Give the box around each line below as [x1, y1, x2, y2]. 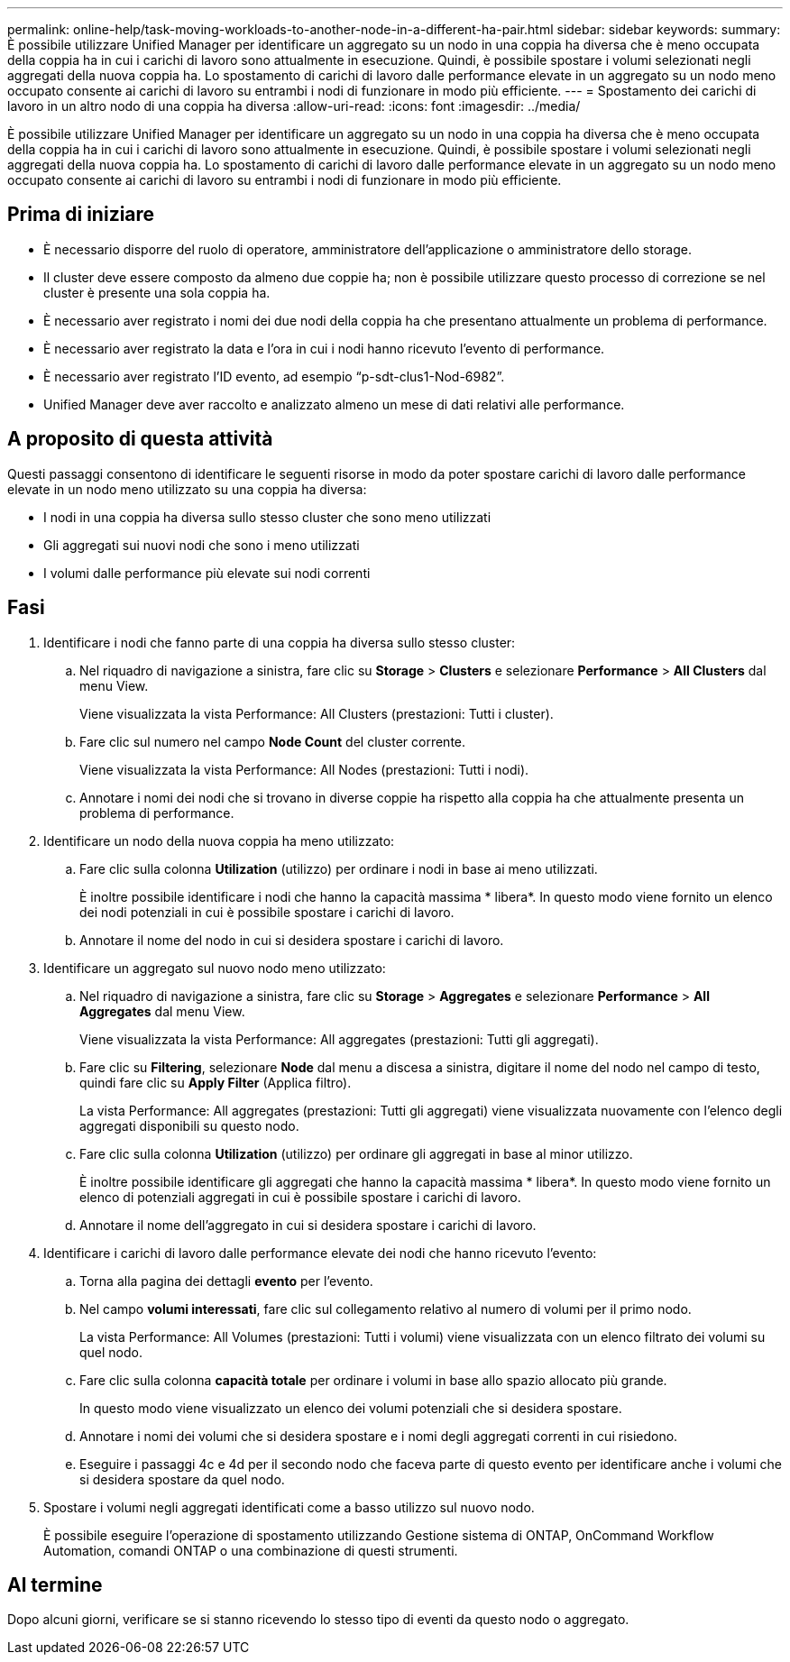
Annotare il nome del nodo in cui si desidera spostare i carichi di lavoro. [79, 932, 504, 948]
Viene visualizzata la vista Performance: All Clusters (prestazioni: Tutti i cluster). [79, 705, 554, 721]
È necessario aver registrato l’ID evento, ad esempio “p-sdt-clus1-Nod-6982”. [43, 368, 505, 384]
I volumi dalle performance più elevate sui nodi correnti [43, 565, 371, 581]
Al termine [7, 1573, 103, 1596]
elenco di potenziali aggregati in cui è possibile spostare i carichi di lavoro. [79, 1189, 521, 1205]
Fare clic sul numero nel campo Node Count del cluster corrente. [79, 733, 466, 749]
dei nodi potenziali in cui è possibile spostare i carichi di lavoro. [79, 904, 455, 920]
